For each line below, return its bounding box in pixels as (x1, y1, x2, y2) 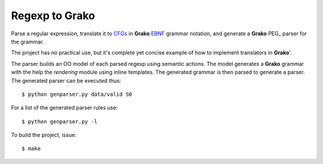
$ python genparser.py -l (22, 118, 98, 125)
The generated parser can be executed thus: (11, 77, 121, 84)
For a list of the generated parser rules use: (11, 104, 118, 111)
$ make (22, 145, 41, 152)
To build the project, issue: (11, 132, 77, 139)
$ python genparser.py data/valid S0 (22, 90, 133, 98)
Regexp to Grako (11, 9, 95, 22)
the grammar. (11, 38, 44, 45)
